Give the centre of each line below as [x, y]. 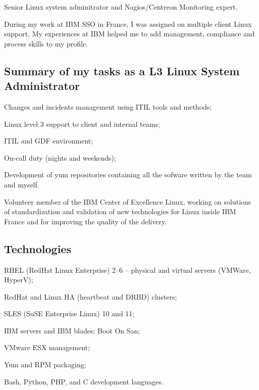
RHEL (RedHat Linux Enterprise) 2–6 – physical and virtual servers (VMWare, [127, 270]
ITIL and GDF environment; [49, 141]
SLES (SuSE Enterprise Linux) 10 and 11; [69, 313]
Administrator [42, 86]
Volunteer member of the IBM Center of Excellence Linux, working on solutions [128, 201]
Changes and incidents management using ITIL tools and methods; [108, 106]
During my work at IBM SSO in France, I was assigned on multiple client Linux [128, 23]
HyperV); [19, 280]
